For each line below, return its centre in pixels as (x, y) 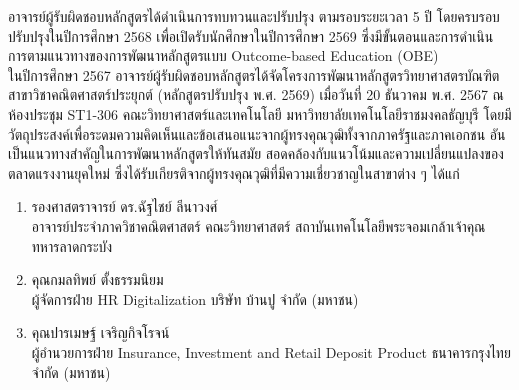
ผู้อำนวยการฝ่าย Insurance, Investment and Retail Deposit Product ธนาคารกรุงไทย (271, 351)
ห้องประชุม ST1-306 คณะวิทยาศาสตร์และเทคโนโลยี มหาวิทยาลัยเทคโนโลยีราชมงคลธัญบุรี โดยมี (260, 113)
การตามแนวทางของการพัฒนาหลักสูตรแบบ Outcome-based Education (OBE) (223, 55)
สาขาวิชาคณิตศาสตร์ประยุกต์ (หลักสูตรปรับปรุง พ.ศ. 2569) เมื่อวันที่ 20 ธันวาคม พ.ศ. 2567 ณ (256, 94)
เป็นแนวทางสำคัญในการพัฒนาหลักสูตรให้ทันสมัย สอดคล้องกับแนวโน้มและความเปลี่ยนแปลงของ (256, 153)
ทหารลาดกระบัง (72, 245)
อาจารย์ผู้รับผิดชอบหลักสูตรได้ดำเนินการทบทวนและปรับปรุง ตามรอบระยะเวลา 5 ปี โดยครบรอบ (254, 16)
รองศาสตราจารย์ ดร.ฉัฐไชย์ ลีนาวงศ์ (124, 206)
